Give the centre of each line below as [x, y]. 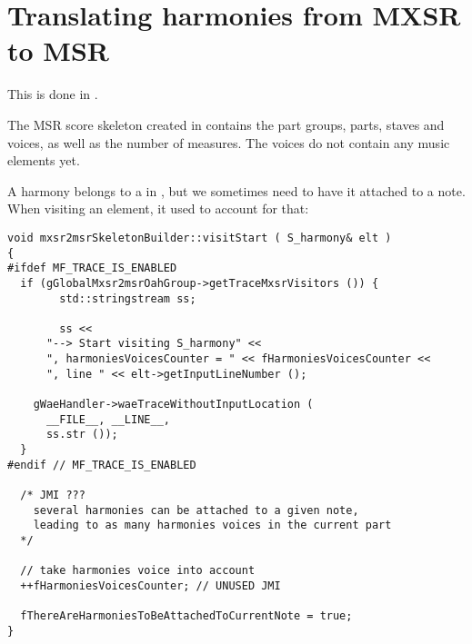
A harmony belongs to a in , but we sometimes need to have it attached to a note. [236, 190]
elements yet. [44, 160]
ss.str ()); [82, 435]
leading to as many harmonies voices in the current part [212, 525]
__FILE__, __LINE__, [108, 419]
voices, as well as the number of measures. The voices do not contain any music [229, 142]
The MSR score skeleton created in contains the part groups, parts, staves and [226, 124]
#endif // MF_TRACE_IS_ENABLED [102, 465]
